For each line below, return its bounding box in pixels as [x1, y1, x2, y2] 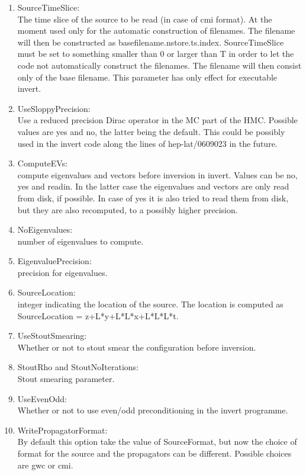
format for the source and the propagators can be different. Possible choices [17, 447, 292, 459]
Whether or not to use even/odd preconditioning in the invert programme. [17, 404, 288, 416]
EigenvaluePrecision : [17, 255, 92, 267]
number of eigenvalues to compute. [17, 235, 144, 247]
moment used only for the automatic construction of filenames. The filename [17, 24, 295, 37]
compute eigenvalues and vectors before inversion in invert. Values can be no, [17, 168, 298, 181]
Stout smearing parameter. [17, 373, 115, 385]
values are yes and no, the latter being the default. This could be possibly [17, 125, 285, 137]
